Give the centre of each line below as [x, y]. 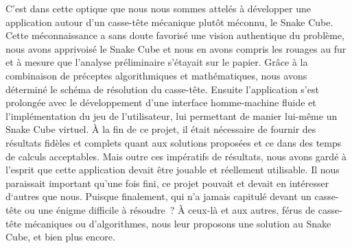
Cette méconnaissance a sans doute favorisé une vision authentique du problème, [175, 35]
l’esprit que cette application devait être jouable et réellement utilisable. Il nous [173, 170]
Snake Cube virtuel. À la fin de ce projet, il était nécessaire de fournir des [161, 129]
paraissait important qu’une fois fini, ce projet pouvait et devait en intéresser [167, 183]
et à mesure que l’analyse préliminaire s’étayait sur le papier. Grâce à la [157, 62]
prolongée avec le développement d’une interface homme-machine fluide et [161, 102]
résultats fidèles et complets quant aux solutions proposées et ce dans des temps [174, 142]
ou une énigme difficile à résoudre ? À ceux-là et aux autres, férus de [170, 209]
